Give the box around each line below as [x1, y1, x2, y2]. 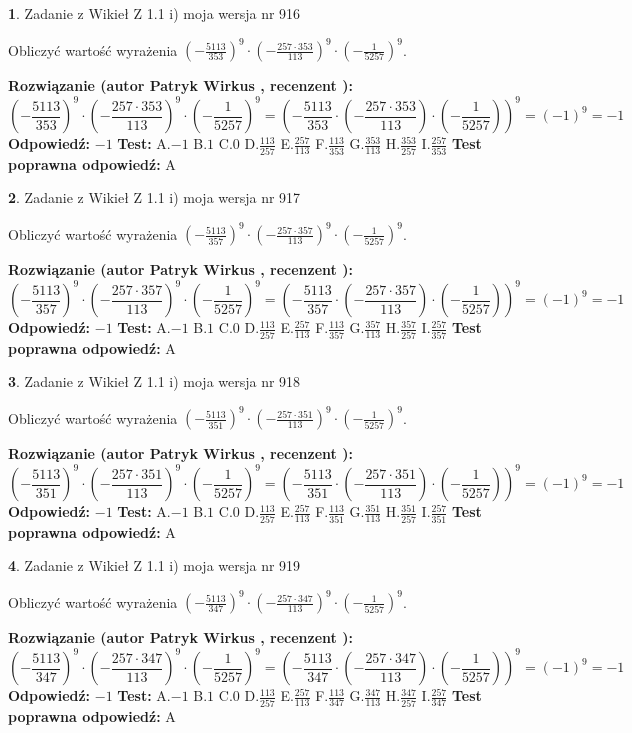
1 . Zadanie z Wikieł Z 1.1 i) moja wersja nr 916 [8, 3, 301, 23]
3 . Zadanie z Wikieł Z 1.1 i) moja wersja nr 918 [8, 371, 301, 392]
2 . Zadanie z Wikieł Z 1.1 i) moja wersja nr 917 [8, 187, 301, 208]
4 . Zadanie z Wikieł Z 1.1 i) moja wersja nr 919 [8, 555, 301, 576]
